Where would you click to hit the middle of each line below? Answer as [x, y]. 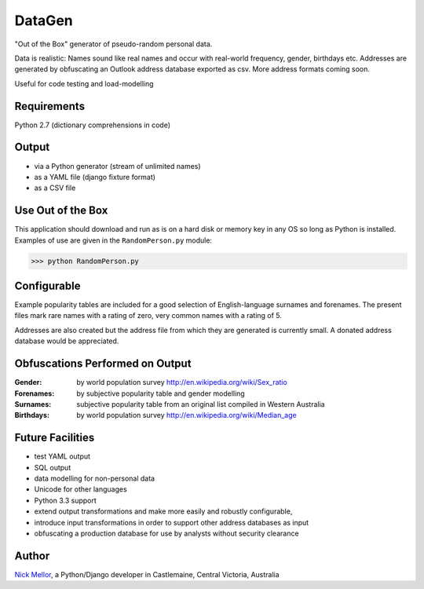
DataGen [44, 20]
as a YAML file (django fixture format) [95, 177]
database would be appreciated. [67, 341]
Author [32, 556]
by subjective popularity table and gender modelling [161, 393]
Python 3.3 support [66, 500]
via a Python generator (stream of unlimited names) [117, 166]
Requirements [50, 106]
